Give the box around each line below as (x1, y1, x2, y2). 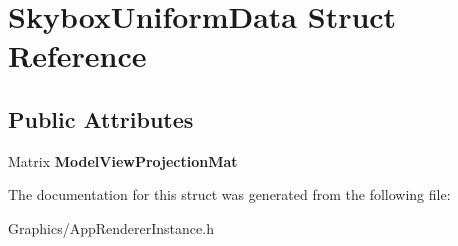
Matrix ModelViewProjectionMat (8, 150, 238, 171)
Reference (8, 35, 147, 76)
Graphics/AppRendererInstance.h (8, 217, 214, 238)
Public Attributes (8, 103, 194, 134)
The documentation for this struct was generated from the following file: (8, 184, 451, 205)
